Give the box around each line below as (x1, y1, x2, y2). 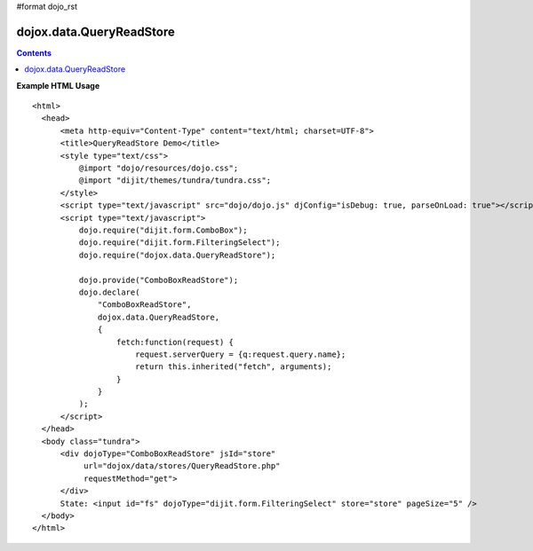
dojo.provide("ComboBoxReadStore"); (78, 275, 239, 285)
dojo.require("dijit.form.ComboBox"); (78, 224, 248, 235)
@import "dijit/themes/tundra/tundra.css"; (78, 176, 271, 185)
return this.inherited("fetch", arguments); (134, 362, 332, 372)
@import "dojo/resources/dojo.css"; (78, 163, 239, 173)
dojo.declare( (78, 287, 140, 297)
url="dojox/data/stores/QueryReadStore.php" (83, 461, 281, 471)
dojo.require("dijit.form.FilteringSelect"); (78, 238, 281, 248)
